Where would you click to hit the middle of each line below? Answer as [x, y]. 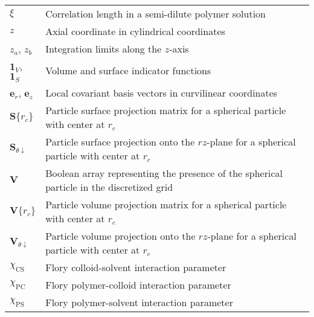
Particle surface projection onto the [120, 141]
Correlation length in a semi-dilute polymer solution [155, 14]
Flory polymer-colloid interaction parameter [138, 284]
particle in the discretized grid [109, 187]
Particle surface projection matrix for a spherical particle [166, 110]
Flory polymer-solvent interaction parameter [139, 302]
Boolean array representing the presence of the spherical [164, 173]
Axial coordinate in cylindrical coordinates [135, 31]
